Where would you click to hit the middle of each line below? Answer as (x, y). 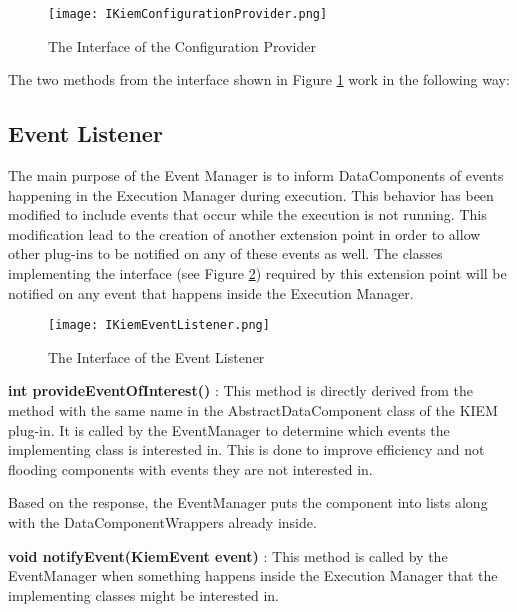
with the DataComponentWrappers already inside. (162, 522)
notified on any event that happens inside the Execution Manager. (211, 292)
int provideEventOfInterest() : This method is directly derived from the (240, 390)
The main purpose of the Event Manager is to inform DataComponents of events (256, 175)
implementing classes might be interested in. (143, 594)
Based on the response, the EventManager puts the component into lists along (248, 502)
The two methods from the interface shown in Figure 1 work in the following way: (259, 79)
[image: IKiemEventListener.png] (159, 325)
